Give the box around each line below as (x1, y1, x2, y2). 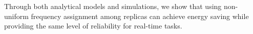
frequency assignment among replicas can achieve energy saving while (31, 10, 249, 21)
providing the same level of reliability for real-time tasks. (4, 20, 182, 31)
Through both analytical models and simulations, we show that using (4, 1, 222, 11)
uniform (4, 10, 29, 21)
